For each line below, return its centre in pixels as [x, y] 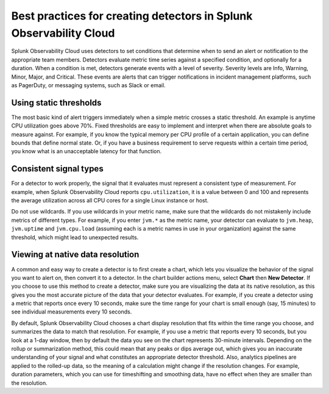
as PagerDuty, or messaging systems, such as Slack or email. [88, 85]
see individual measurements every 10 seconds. [72, 312]
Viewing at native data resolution [75, 255]
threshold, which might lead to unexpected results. [75, 237]
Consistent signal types [57, 169]
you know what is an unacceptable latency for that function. [86, 151]
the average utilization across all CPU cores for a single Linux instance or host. [110, 201]
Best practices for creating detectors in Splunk [132, 16]
